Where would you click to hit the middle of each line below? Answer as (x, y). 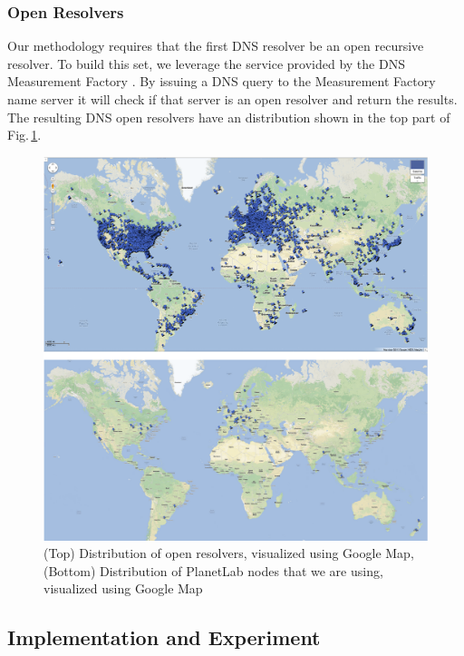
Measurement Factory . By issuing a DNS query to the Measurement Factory (222, 81)
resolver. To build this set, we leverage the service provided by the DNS (206, 63)
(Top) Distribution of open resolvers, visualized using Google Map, (229, 553)
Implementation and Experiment (164, 637)
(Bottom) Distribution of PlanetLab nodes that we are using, (213, 570)
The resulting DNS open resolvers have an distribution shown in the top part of (229, 117)
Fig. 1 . (24, 135)
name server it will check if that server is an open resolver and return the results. (232, 99)
